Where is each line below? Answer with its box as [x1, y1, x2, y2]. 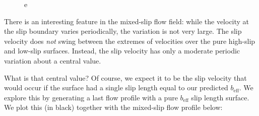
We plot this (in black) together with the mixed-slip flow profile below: [4, 102, 223, 112]
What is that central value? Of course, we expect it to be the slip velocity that [4, 72, 247, 83]
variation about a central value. [4, 55, 101, 66]
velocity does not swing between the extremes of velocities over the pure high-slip [4, 35, 255, 46]
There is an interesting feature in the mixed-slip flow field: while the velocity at [4, 16, 249, 26]
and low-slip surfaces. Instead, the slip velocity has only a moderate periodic [4, 45, 240, 56]
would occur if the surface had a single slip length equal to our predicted [4, 82, 228, 93]
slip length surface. [191, 92, 249, 102]
